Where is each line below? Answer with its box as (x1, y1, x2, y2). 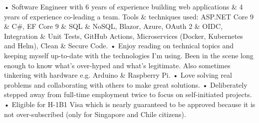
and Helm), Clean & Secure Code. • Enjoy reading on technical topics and (4, 40, 234, 51)
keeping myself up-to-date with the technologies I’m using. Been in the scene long (4, 50, 254, 60)
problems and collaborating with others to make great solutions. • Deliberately (4, 79, 248, 90)
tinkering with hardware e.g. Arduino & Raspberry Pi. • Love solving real (4, 70, 232, 80)
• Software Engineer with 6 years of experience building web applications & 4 (4, 1, 243, 11)
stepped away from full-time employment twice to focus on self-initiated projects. (4, 89, 252, 100)
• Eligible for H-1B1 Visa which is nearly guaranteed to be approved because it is (4, 99, 256, 109)
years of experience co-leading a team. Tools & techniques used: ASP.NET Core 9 (4, 11, 254, 21)
